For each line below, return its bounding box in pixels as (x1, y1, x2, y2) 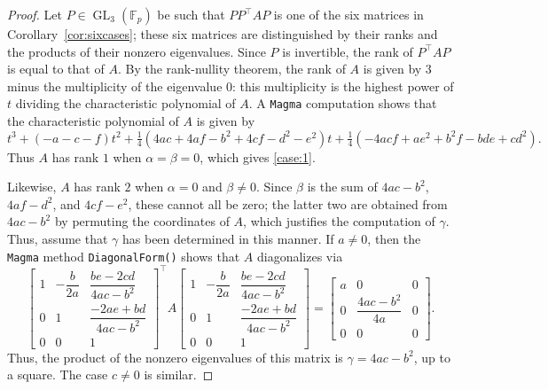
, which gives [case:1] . (200, 147, 316, 166)
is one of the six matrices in (273, 5, 424, 23)
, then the (367, 230, 421, 247)
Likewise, (7, 177, 57, 196)
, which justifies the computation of (243, 212, 435, 230)
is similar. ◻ (144, 365, 214, 384)
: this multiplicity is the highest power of (232, 76, 454, 95)
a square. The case (7, 365, 108, 384)
